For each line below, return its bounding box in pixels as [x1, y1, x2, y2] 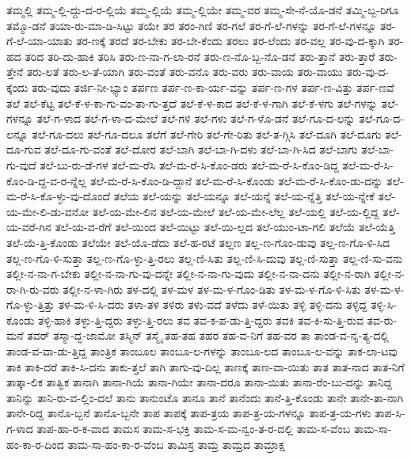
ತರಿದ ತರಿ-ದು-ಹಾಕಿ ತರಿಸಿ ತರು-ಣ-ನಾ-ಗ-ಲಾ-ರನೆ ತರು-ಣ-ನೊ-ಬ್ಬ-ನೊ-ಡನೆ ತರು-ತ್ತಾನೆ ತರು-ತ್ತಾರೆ [25, 48, 375, 64]
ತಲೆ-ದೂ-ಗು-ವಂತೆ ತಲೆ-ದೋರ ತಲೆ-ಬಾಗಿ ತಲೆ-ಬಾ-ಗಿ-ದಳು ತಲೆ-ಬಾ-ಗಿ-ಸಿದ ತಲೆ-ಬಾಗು [44, 141, 358, 158]
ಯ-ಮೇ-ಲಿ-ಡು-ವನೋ [6, 203, 89, 219]
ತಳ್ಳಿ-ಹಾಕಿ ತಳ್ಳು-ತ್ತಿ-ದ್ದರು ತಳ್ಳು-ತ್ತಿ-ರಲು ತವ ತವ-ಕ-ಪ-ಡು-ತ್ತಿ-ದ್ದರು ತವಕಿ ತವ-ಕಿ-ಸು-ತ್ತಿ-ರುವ [38, 311, 363, 328]
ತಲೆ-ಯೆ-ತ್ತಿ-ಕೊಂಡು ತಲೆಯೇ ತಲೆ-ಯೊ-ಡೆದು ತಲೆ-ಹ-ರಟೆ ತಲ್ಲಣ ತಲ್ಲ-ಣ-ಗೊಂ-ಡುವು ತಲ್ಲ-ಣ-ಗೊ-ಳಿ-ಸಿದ [6, 234, 390, 250]
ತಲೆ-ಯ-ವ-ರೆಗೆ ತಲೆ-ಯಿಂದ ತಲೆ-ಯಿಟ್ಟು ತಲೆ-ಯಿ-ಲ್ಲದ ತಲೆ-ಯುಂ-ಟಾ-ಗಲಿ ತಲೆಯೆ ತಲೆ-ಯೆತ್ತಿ [55, 219, 395, 235]
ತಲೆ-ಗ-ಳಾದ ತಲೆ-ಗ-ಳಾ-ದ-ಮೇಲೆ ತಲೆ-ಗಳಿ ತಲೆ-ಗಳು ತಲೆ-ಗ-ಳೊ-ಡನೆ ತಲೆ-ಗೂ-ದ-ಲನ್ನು [36, 110, 356, 127]
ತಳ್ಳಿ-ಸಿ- [371, 296, 397, 313]
